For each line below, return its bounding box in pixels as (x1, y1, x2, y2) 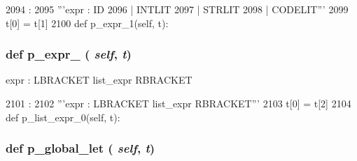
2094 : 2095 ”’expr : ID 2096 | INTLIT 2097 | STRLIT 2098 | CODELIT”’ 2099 (6, 2, 349, 16)
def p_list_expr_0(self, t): (6, 109, 120, 124)
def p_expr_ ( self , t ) (6, 45, 132, 63)
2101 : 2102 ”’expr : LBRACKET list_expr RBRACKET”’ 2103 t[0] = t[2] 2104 (6, 96, 351, 110)
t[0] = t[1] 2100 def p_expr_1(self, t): (6, 15, 169, 30)
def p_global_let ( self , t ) (6, 139, 155, 157)
